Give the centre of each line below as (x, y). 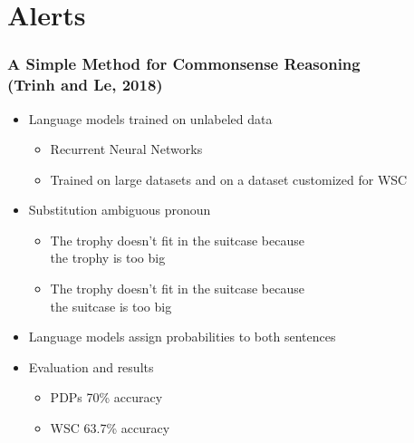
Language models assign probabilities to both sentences (182, 337)
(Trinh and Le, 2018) (85, 85)
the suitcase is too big (111, 306)
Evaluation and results (91, 366)
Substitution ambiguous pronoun (120, 210)
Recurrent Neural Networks (126, 149)
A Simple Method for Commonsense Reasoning (184, 64)
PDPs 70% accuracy (106, 397)
